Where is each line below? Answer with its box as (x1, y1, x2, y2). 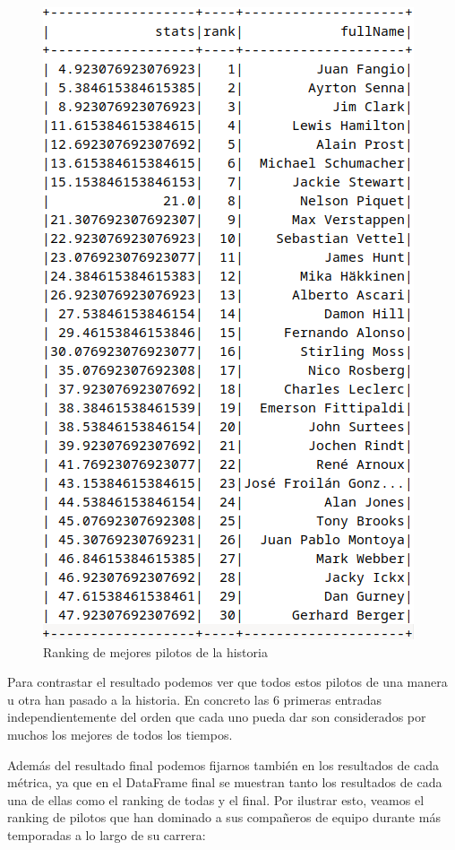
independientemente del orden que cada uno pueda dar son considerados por (7, 707, 426, 726)
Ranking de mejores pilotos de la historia (43, 642, 268, 661)
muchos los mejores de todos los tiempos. (7, 724, 233, 743)
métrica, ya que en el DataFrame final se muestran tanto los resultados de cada (7, 773, 442, 792)
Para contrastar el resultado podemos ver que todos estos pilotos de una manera (7, 672, 448, 691)
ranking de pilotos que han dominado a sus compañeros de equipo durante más (7, 808, 441, 827)
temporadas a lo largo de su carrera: (7, 825, 206, 844)
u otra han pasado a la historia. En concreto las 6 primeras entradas (7, 690, 382, 708)
